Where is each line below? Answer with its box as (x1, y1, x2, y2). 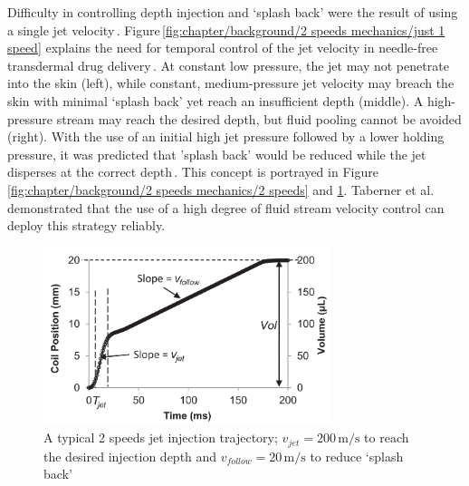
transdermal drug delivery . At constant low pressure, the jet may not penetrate (7, 55, 449, 74)
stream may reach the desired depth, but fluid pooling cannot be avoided (56, 109, 462, 128)
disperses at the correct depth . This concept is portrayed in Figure (7, 162, 378, 181)
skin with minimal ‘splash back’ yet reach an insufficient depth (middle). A (7, 91, 424, 110)
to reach (364, 428, 409, 447)
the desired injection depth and (43, 446, 217, 465)
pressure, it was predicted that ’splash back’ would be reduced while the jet (7, 144, 426, 163)
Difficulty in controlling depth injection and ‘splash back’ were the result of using (7, 3, 458, 21)
